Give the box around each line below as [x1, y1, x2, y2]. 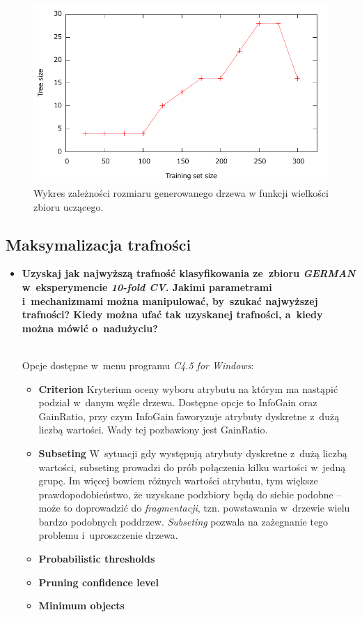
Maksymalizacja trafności [6, 233, 191, 255]
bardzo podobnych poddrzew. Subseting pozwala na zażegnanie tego [38, 514, 329, 528]
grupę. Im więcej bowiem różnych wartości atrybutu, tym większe [38, 473, 318, 488]
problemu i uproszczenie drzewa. [38, 528, 178, 542]
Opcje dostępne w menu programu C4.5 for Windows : [22, 357, 254, 372]
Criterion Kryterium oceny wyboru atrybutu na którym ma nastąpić [38, 381, 338, 396]
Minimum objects [38, 598, 125, 613]
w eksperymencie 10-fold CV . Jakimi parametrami [22, 279, 272, 294]
